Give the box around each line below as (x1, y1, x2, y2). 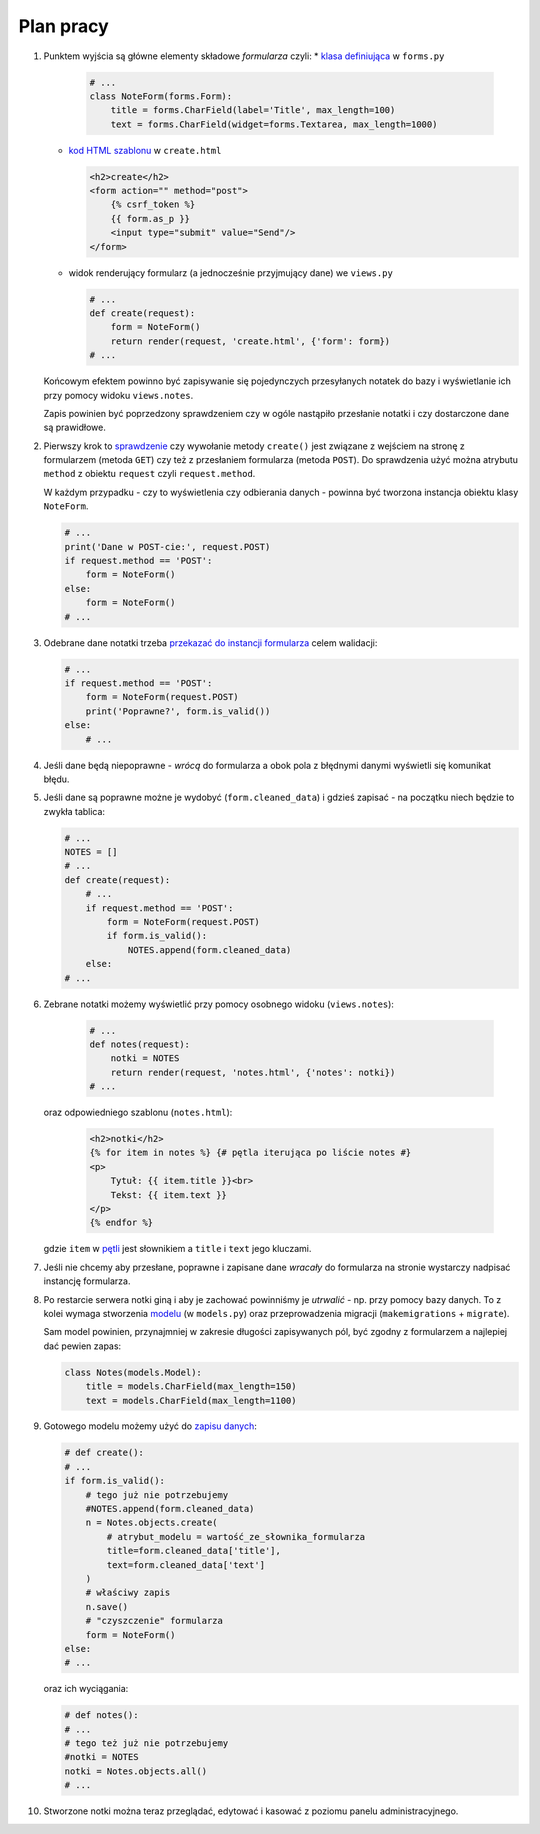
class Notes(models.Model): (64, 1366, 202, 1378)
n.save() (85, 1601, 129, 1612)
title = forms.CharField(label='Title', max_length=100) (110, 105, 396, 116)
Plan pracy (18, 15, 109, 37)
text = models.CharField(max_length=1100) (85, 1395, 297, 1406)
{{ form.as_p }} (110, 213, 190, 224)
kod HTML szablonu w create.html (68, 144, 222, 156)
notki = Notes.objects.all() (64, 1765, 208, 1777)
